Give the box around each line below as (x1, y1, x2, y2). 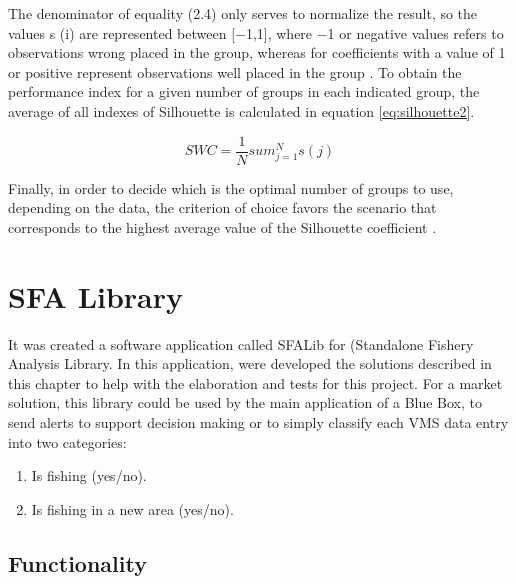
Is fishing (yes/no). (31, 465, 147, 486)
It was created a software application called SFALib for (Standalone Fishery (8, 333, 474, 354)
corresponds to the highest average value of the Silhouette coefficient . (8, 216, 437, 237)
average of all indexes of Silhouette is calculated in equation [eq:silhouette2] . (8, 100, 475, 121)
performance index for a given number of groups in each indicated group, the (8, 81, 480, 102)
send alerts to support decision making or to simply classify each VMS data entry (8, 411, 509, 432)
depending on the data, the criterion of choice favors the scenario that (8, 197, 437, 218)
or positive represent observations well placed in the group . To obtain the (8, 61, 462, 82)
